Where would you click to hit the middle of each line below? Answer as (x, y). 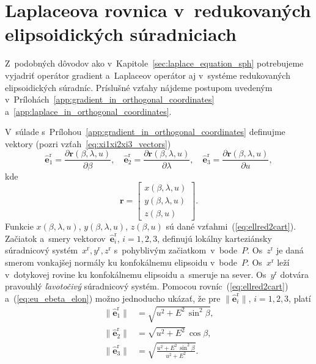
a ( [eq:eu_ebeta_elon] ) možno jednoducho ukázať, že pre (113, 298)
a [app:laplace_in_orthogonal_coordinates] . (88, 111)
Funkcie (19, 226)
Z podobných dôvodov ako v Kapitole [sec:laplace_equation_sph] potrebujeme (154, 63)
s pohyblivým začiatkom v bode (176, 250)
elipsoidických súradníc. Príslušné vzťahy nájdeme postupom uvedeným (139, 87)
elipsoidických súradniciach (121, 34)
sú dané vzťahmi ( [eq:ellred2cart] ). (231, 226)
